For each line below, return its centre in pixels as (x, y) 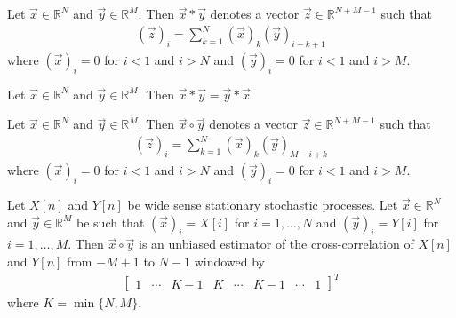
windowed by (229, 262)
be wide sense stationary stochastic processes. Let (263, 205)
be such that (111, 222)
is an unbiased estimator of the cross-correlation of (276, 244)
